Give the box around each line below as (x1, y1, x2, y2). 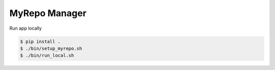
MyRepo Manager (9, 8, 87, 19)
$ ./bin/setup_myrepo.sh (20, 45, 82, 51)
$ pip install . (20, 38, 61, 44)
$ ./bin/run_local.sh (20, 53, 74, 58)
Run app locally (9, 25, 42, 31)
